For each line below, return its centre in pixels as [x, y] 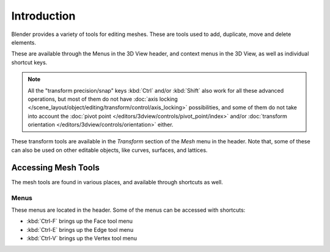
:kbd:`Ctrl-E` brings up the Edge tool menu [80, 229]
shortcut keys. [29, 62]
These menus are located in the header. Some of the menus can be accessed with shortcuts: [128, 210]
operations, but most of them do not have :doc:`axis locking [103, 99]
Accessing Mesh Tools [56, 167]
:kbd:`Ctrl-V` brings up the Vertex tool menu [82, 239]
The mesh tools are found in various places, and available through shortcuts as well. [117, 182]
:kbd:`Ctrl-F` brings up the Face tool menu [79, 221]
